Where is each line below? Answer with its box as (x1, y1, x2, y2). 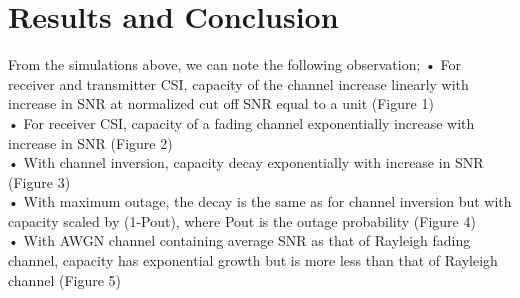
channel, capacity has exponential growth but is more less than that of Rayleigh (8, 250, 498, 271)
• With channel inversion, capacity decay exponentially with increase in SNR (8, 152, 484, 173)
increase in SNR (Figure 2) (8, 132, 173, 153)
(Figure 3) (8, 171, 71, 192)
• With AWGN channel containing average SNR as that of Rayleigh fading (8, 230, 471, 251)
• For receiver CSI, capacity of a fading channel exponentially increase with (8, 112, 475, 133)
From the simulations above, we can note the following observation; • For (8, 54, 462, 75)
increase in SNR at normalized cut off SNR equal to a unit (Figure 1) (8, 93, 434, 114)
